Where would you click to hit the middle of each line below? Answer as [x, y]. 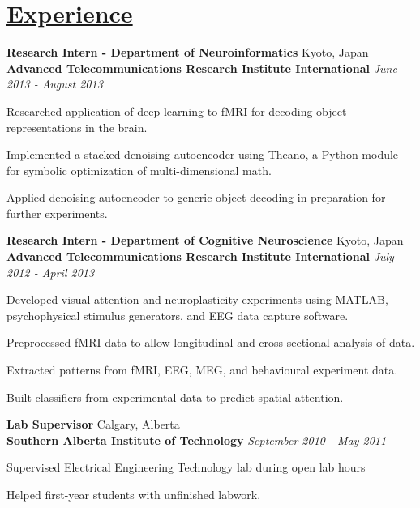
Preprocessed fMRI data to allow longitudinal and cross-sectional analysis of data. [211, 342]
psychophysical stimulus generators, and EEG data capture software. [178, 315]
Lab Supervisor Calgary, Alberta [93, 424]
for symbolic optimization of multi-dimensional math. [139, 170]
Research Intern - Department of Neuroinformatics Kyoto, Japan [188, 52]
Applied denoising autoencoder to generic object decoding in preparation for [196, 197]
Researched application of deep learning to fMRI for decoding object [177, 111]
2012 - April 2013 [51, 272]
